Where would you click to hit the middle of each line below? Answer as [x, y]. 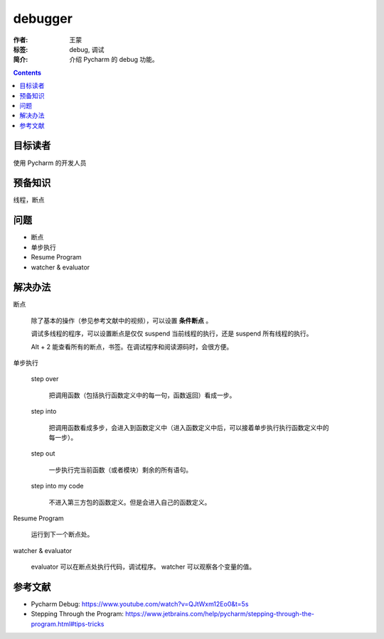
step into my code [57, 486]
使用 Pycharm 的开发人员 [50, 163]
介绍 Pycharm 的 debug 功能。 [114, 60]
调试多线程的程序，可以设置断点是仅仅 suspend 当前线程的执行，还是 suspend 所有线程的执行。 [172, 333]
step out [43, 453]
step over [45, 379]
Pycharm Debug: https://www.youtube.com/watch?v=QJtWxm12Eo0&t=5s [140, 604]
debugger [43, 18]
